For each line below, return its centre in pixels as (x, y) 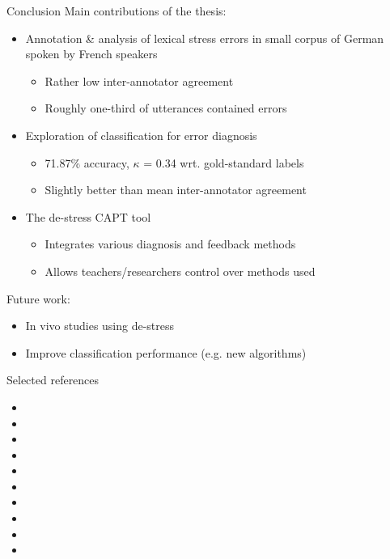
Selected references (53, 380)
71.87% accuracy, (87, 162)
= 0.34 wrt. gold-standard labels (224, 162)
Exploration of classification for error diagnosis (141, 135)
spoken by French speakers (91, 54)
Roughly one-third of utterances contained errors (166, 108)
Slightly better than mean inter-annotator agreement (176, 190)
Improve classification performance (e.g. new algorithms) (166, 352)
